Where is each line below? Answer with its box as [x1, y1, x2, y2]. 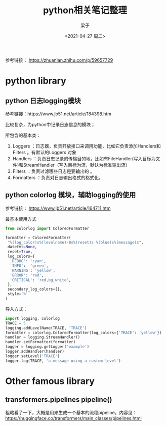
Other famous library [5, 375, 95, 387]
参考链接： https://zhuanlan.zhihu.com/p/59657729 [5, 57, 113, 63]
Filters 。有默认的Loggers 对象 [12, 149, 77, 155]
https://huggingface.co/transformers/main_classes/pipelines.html [5, 415, 142, 421]
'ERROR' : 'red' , [10, 272, 44, 278]
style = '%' [7, 292, 28, 297]
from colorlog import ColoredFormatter [5, 226, 90, 231]
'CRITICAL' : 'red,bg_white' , [10, 277, 71, 282]
